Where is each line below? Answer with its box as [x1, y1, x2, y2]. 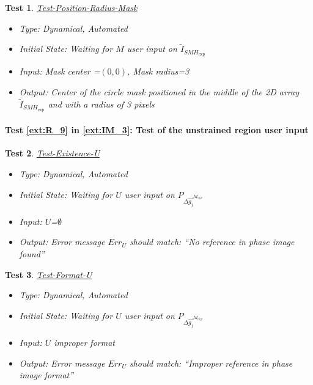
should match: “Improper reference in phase [129, 356, 293, 369]
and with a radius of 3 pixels [48, 97, 155, 110]
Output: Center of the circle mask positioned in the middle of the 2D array [19, 85, 299, 98]
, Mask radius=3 [127, 65, 190, 78]
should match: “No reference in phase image [129, 235, 295, 248]
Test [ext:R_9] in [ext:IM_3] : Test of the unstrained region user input [5, 123, 309, 136]
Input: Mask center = [19, 65, 100, 78]
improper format [54, 336, 115, 349]
